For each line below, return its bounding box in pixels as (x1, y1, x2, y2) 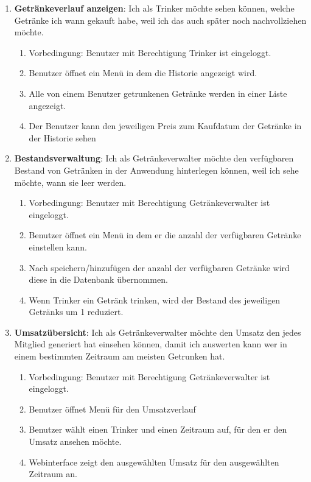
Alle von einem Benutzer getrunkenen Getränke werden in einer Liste (29, 87, 287, 99)
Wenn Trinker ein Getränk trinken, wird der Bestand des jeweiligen (29, 293, 281, 306)
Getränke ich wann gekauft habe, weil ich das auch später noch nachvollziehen (14, 13, 307, 26)
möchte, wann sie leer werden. (14, 175, 127, 188)
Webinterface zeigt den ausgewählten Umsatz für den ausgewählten (29, 455, 279, 468)
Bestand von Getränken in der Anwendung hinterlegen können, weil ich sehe (14, 163, 299, 176)
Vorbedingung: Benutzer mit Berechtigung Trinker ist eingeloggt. (29, 46, 271, 58)
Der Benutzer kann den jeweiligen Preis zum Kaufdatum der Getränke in (29, 119, 302, 132)
